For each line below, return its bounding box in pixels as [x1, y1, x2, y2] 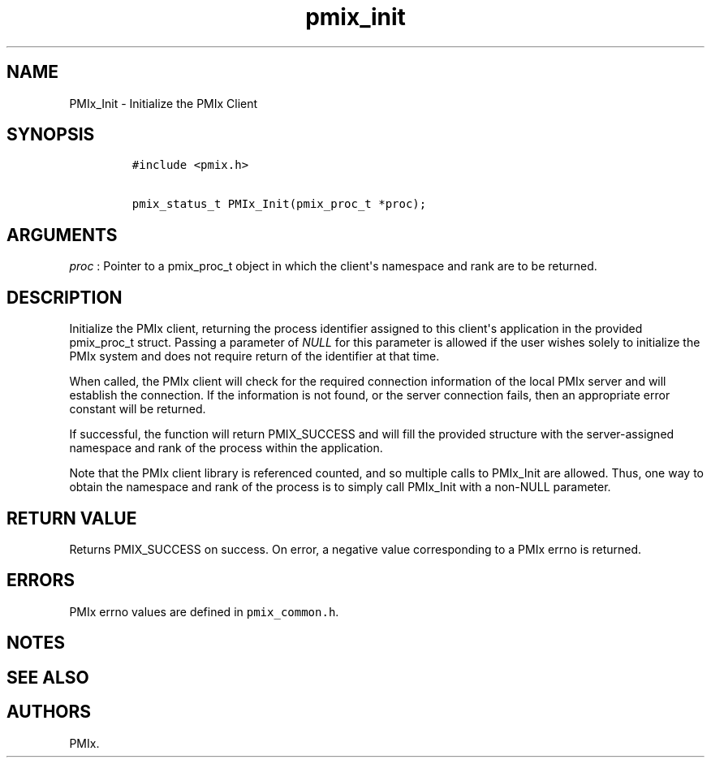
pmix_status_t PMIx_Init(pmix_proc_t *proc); [131, 197, 427, 211]
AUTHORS [6, 701, 92, 723]
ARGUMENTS [6, 224, 118, 245]
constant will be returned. [69, 402, 206, 417]
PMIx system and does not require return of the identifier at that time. [69, 349, 440, 364]
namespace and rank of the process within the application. [69, 441, 383, 455]
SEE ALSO [6, 667, 89, 688]
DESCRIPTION [6, 287, 123, 308]
